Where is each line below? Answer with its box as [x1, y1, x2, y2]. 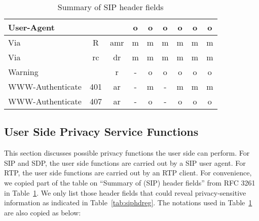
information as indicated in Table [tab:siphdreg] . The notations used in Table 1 [4, 197, 252, 208]
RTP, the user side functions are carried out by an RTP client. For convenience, [4, 167, 252, 178]
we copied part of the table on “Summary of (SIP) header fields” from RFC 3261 [4, 177, 255, 188]
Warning [8, 66, 39, 78]
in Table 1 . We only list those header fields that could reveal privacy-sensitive [4, 187, 246, 198]
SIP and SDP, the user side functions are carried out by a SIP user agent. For [4, 157, 246, 168]
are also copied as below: [4, 207, 81, 217]
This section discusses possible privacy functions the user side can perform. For [4, 148, 250, 158]
